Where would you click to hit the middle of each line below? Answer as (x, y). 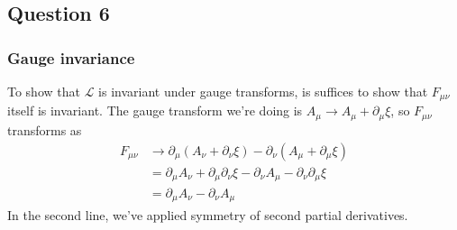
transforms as (45, 129)
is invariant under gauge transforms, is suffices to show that (263, 91)
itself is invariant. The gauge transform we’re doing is (155, 110)
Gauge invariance (71, 57)
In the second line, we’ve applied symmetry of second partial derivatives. (208, 214)
